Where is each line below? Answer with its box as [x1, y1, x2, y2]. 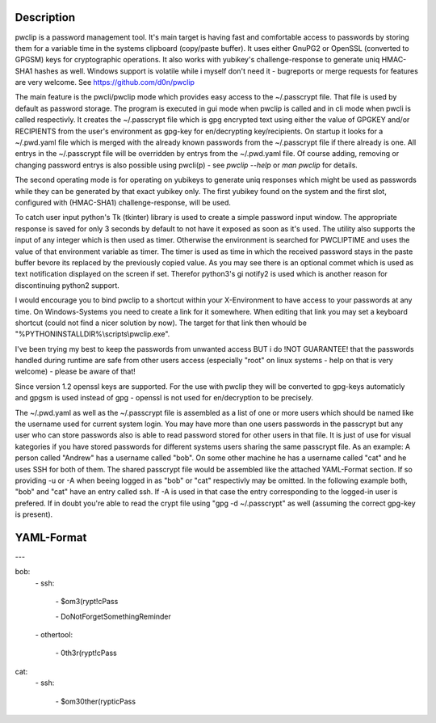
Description [15, 11, 76, 24]
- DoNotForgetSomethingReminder [55, 611, 171, 621]
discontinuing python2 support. [15, 280, 120, 290]
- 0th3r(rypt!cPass [55, 648, 117, 658]
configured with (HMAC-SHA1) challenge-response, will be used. [15, 197, 232, 207]
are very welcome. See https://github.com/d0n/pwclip [15, 78, 195, 87]
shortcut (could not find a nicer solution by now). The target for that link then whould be [15, 318, 307, 328]
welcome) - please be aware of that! [15, 366, 136, 376]
